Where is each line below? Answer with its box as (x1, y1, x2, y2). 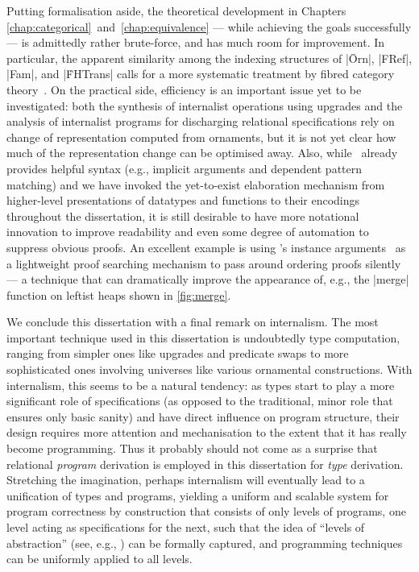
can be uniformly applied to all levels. (6, 550, 193, 567)
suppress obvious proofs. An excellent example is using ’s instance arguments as (6, 238, 406, 255)
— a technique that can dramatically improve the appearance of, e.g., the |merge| (6, 271, 409, 288)
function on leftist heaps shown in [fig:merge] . (6, 286, 231, 303)
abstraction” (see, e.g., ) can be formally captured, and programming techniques (6, 534, 403, 551)
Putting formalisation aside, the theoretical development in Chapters (6, 2, 346, 19)
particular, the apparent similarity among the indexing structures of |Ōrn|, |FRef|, (6, 49, 413, 66)
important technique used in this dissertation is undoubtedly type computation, (6, 329, 400, 346)
